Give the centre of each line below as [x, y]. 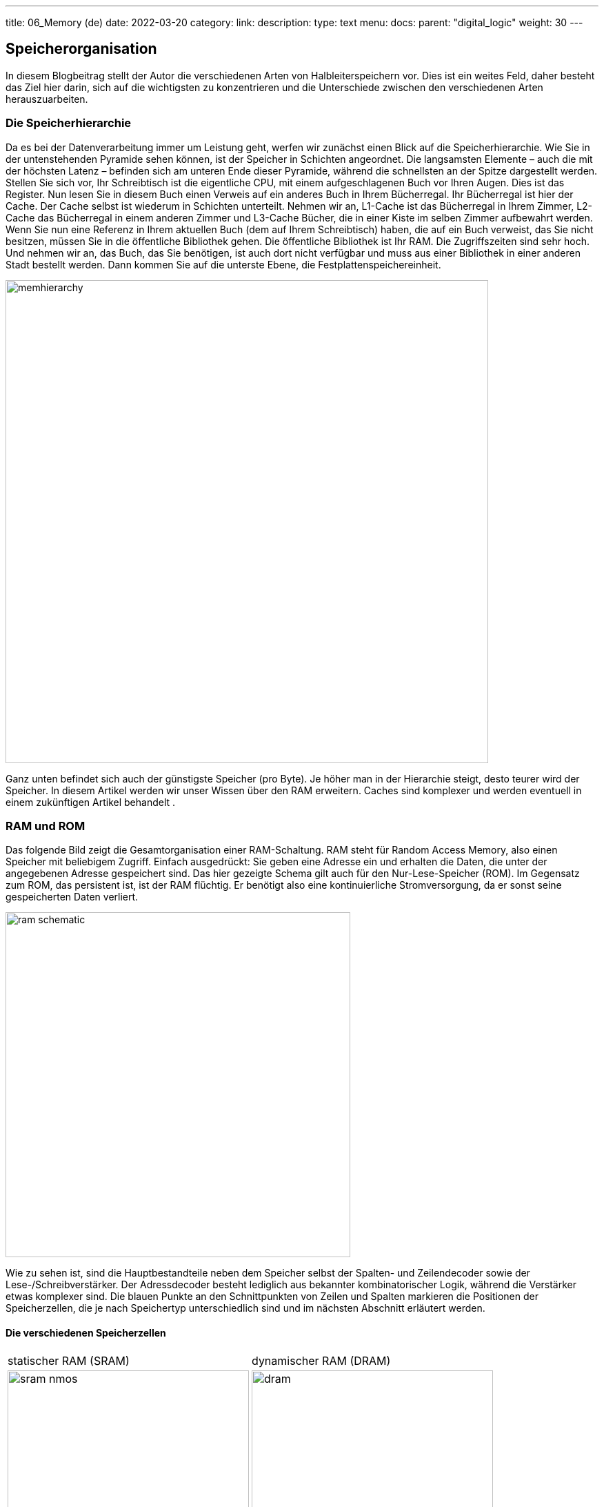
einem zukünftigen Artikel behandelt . [91, 802]
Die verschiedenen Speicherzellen [86, 1332]
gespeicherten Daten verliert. [72, 897]
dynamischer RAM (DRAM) [321, 1360]
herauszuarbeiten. [47, 99]
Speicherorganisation [81, 49]
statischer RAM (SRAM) [69, 1360]
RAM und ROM [46, 826]
